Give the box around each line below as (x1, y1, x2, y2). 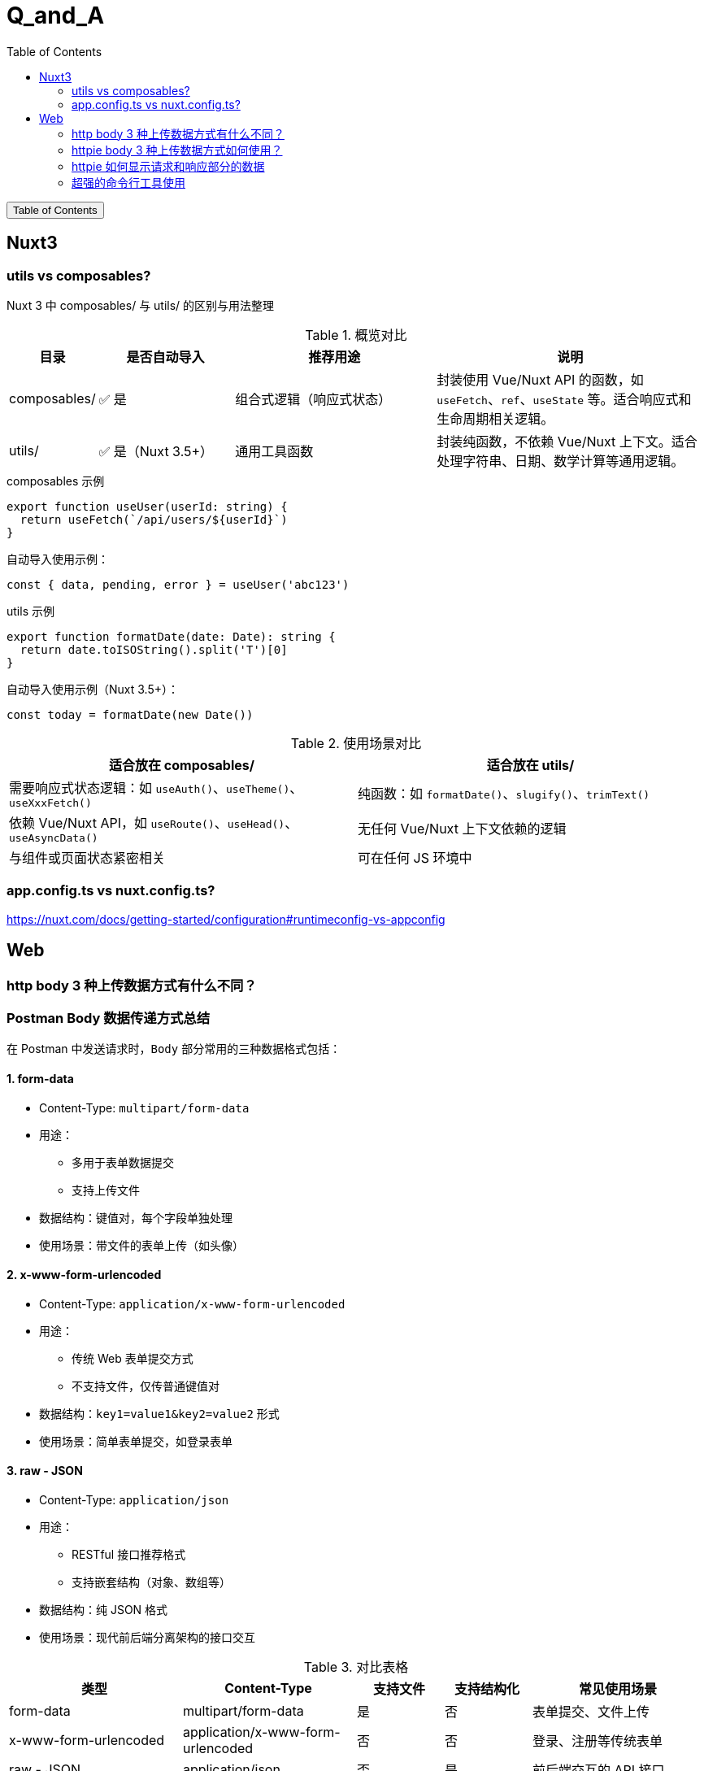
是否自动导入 (126, 348, 205, 365)
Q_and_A (7, 2, 105, 29)
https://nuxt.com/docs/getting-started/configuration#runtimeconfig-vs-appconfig (7, 912, 445, 926)
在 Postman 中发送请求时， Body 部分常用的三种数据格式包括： (7, 1042, 341, 1056)
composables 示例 (7, 473, 105, 488)
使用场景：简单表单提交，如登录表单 (39, 1434, 232, 1448)
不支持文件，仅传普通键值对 (72, 1378, 219, 1393)
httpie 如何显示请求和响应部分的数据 (72, 159, 265, 173)
